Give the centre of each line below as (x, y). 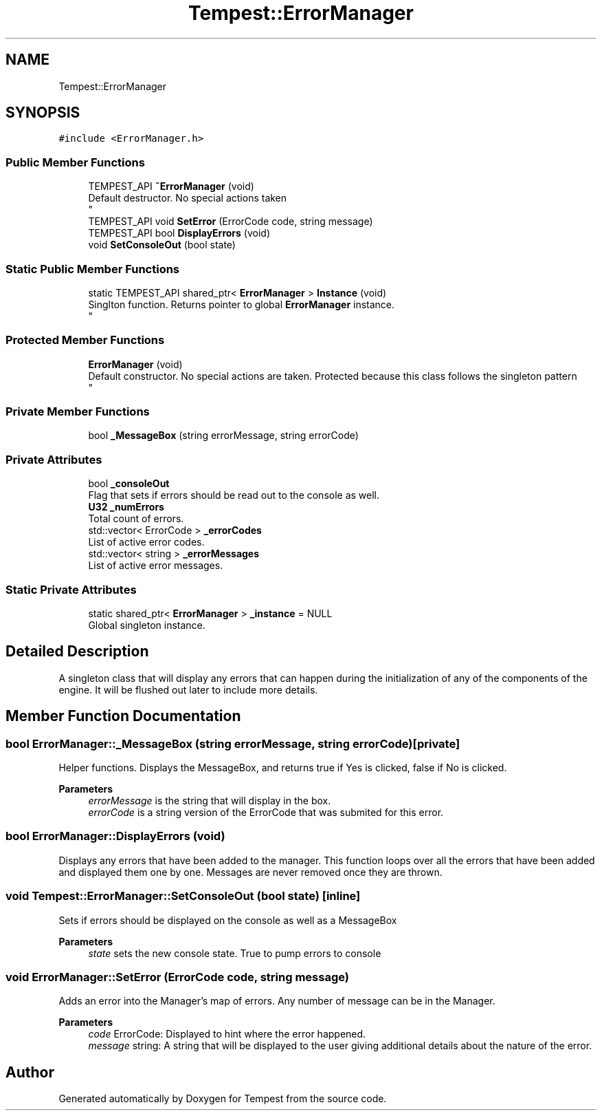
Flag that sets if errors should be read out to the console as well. (234, 495)
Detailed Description (77, 652)
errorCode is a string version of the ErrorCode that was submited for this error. (266, 812)
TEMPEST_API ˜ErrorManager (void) (171, 186)
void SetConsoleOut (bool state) (162, 245)
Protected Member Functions (85, 340)
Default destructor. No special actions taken (188, 198)
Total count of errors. (136, 519)
